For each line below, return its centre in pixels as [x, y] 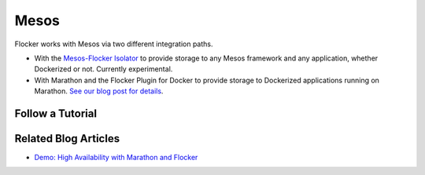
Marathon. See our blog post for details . [99, 91]
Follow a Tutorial [56, 113]
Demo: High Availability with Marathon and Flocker [116, 158]
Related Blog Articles [67, 139]
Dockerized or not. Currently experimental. [103, 69]
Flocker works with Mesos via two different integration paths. [114, 44]
